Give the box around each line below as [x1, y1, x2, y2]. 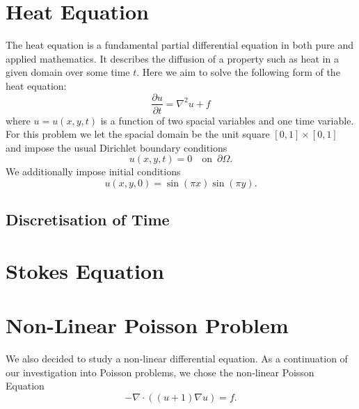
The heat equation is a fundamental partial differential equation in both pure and [6, 38, 353, 52]
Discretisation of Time [6, 209, 170, 230]
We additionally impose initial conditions [6, 164, 181, 179]
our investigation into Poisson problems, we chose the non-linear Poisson [6, 364, 314, 379]
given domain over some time [6, 65, 130, 79]
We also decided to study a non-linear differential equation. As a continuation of [6, 351, 348, 366]
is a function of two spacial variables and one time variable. [100, 113, 354, 127]
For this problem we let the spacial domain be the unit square [6, 127, 270, 141]
